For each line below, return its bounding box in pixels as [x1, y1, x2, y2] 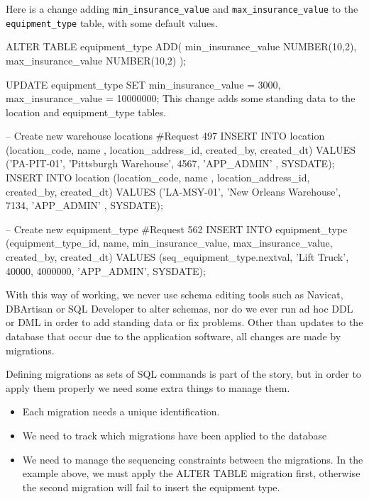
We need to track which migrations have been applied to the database [22, 427, 327, 442]
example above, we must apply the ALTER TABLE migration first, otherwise [22, 466, 360, 481]
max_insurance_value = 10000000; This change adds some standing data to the [6, 91, 356, 106]
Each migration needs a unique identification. [22, 404, 220, 419]
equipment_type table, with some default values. [6, 15, 218, 30]
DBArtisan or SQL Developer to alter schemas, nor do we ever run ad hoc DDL [6, 301, 353, 315]
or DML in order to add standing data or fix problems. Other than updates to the [6, 315, 363, 330]
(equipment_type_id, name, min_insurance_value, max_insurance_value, [6, 235, 333, 250]
